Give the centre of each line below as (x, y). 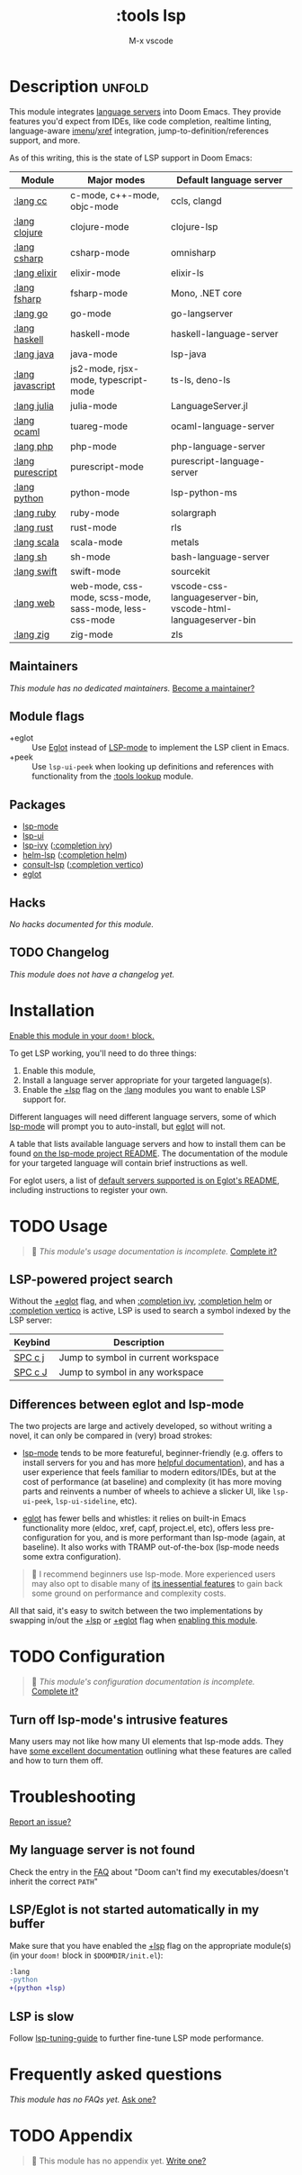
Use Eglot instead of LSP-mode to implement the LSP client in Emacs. (160, 748)
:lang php (34, 446)
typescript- (123, 379)
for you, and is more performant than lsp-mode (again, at (180, 1538)
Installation (52, 1010)
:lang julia (34, 405)
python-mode (100, 492)
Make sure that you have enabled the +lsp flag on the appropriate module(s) (151, 1945)
